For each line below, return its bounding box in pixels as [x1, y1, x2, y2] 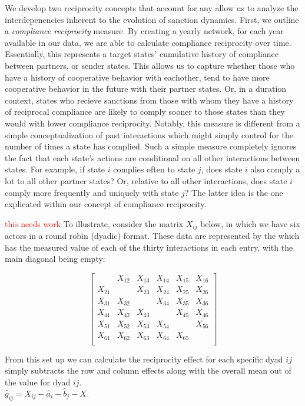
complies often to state [113, 163, 195, 175]
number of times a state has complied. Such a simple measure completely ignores [5, 140, 297, 152]
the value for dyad [5, 376, 71, 388]
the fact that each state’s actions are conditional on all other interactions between [5, 151, 300, 164]
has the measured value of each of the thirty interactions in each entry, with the [5, 241, 293, 253]
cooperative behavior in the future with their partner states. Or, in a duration [5, 82, 287, 95]
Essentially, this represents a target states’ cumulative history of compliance [5, 48, 279, 60]
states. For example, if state [5, 163, 105, 175]
